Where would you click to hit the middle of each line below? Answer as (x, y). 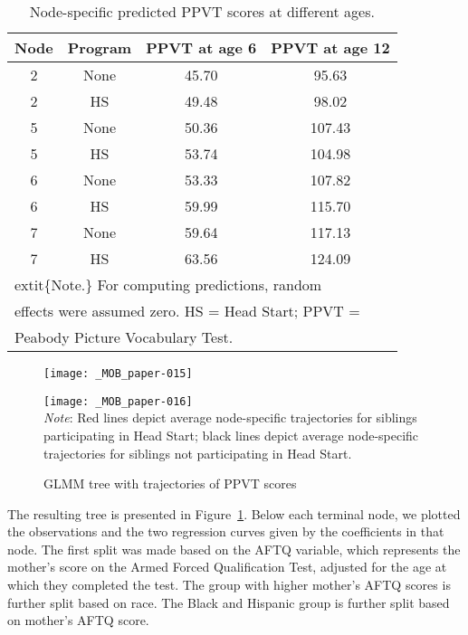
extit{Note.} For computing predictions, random (168, 284)
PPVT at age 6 (201, 47)
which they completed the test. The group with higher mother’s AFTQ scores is (229, 585)
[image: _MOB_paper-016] (118, 401)
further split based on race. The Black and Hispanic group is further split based (229, 602)
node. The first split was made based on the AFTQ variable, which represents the (234, 549)
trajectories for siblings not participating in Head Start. (198, 453)
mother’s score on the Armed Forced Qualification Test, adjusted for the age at (227, 567)
